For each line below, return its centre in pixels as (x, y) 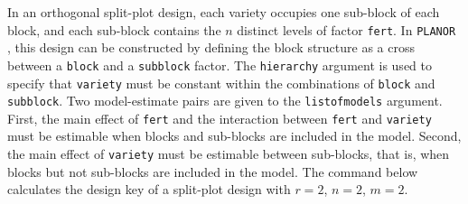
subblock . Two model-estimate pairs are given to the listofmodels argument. (225, 101)
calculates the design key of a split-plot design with (149, 189)
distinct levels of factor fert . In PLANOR (346, 29)
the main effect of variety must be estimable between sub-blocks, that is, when (229, 154)
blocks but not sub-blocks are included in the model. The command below (213, 171)
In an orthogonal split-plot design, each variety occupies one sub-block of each (224, 12)
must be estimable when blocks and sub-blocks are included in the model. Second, (234, 136)
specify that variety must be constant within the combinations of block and (221, 83)
